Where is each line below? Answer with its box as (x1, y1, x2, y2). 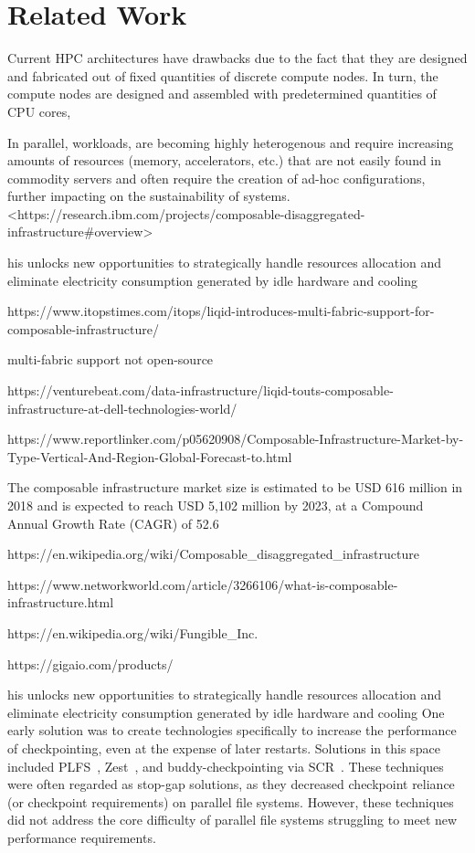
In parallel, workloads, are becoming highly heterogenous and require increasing (7, 132, 454, 152)
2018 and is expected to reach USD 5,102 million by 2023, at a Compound (7, 496, 424, 514)
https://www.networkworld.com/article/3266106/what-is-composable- (7, 574, 398, 594)
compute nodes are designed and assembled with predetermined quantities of (7, 84, 437, 103)
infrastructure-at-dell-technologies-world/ (7, 398, 237, 417)
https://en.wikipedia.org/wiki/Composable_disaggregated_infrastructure (7, 544, 419, 563)
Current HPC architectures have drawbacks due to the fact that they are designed (7, 48, 468, 68)
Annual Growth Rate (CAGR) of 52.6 (7, 513, 219, 532)
